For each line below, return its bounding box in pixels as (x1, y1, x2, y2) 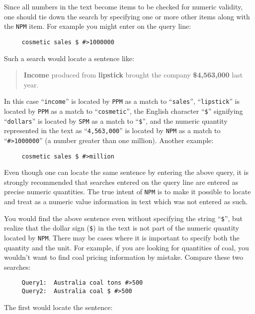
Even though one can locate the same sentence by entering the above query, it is (4, 167, 249, 177)
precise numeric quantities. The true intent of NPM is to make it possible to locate (4, 186, 251, 197)
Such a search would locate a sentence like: (4, 53, 134, 63)
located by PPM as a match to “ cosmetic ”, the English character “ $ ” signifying (4, 105, 243, 116)
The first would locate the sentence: (4, 302, 113, 312)
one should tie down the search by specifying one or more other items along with (4, 11, 250, 21)
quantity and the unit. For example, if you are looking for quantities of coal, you (4, 242, 249, 252)
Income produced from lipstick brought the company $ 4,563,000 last (23, 70, 243, 80)
